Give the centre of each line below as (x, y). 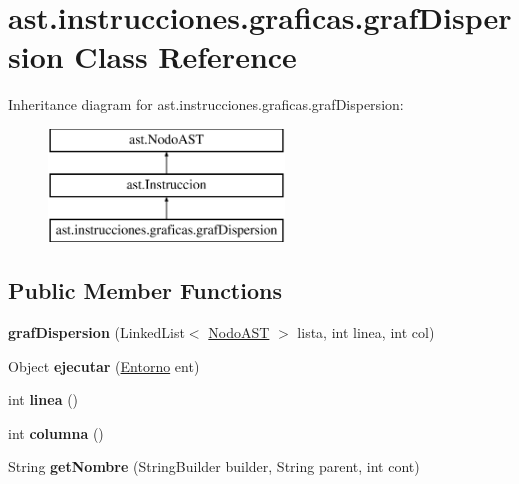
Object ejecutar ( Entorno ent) (104, 365)
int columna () (56, 432)
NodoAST (239, 332)
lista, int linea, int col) (366, 332)
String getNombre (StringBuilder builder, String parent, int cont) (214, 466)
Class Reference (185, 56)
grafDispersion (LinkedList (96, 332)
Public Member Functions (145, 290)
